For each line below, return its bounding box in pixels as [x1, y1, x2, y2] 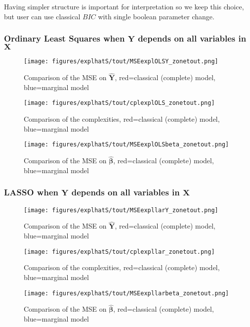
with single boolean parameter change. [98, 11, 214, 21]
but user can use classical [4, 11, 81, 21]
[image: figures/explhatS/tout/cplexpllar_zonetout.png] [24, 248, 215, 255]
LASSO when [4, 186, 58, 198]
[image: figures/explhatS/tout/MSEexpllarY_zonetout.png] [24, 206, 218, 214]
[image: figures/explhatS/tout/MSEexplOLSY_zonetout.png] [24, 58, 218, 65]
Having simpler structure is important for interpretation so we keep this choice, [4, 1, 244, 11]
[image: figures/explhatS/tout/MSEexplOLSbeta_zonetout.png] [24, 141, 229, 148]
